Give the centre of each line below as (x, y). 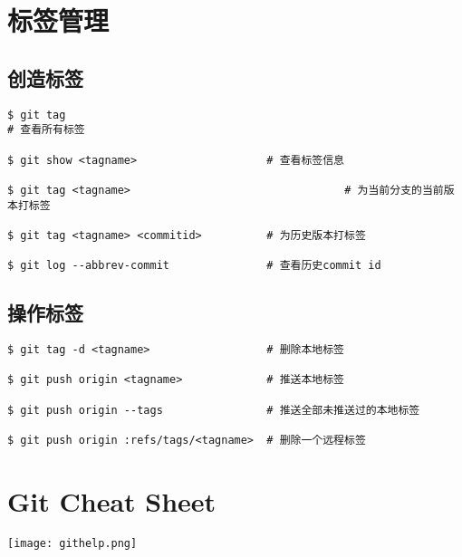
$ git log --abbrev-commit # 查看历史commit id (194, 266)
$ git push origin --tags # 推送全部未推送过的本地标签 (214, 410)
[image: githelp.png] (72, 543)
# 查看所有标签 (46, 130)
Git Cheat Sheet (112, 500)
